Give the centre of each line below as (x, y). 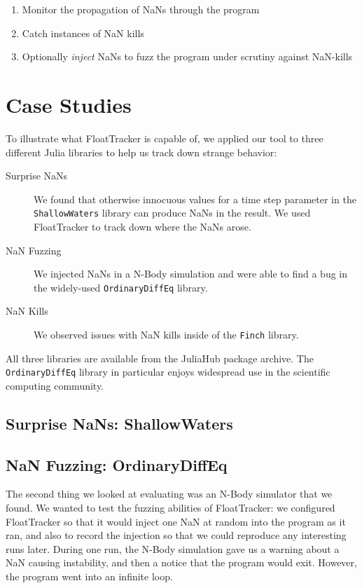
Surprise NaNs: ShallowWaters (119, 423)
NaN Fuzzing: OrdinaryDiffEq (117, 464)
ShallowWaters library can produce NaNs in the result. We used (172, 213)
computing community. (55, 385)
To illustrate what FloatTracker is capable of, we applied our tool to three (165, 138)
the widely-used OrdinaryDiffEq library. (121, 287)
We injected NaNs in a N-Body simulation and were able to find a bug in (190, 274)
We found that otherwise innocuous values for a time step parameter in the (195, 199)
